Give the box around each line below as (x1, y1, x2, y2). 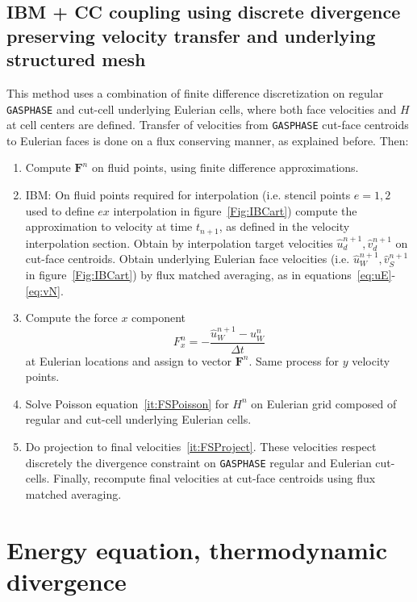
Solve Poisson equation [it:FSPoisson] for (25, 395, 229, 412)
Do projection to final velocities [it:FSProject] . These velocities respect (25, 437, 377, 454)
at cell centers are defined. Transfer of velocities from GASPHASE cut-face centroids (6, 116, 409, 133)
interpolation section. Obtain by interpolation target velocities (25, 234, 333, 251)
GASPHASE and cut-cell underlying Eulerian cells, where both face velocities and (6, 100, 397, 117)
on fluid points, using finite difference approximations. (91, 159, 359, 176)
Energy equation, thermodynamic (6, 533, 388, 566)
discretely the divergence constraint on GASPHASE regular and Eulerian (25, 454, 372, 470)
